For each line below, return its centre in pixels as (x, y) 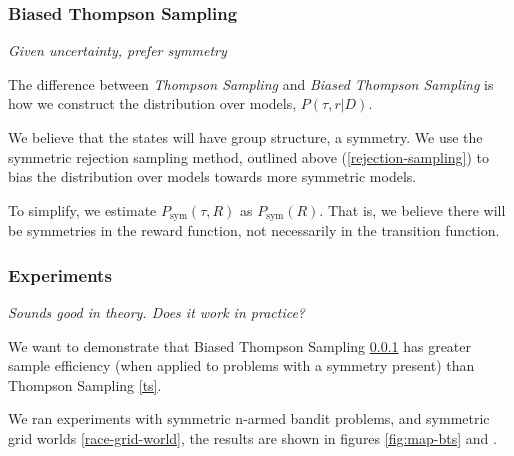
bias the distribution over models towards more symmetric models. (212, 176)
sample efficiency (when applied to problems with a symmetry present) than (241, 365)
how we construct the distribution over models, (152, 103)
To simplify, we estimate (82, 209)
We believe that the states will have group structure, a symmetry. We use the (245, 137)
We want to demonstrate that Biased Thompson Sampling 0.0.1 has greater (240, 345)
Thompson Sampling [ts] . (85, 384)
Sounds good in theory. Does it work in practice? (157, 312)
